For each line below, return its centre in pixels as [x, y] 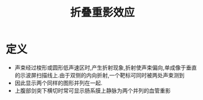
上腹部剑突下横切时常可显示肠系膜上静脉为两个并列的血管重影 [93, 90]
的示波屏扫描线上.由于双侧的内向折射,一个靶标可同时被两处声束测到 [99, 75]
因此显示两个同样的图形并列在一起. [58, 83]
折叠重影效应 [102, 13]
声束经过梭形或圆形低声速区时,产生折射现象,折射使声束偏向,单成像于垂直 [105, 67]
